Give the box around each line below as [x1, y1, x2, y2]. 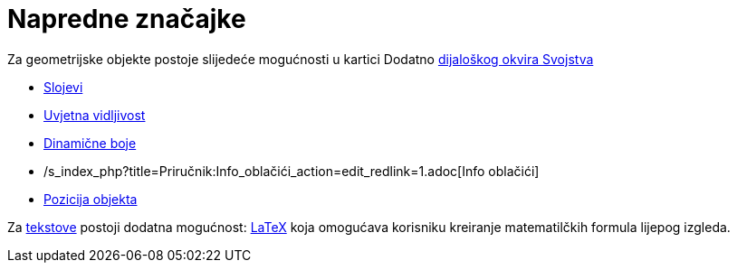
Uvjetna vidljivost [43, 107, 146, 123]
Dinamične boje [43, 135, 137, 151]
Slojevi [43, 79, 83, 95]
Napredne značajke [7, 4, 246, 34]
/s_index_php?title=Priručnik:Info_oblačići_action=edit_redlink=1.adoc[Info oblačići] [43, 163, 540, 179]
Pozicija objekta [43, 191, 138, 207]
